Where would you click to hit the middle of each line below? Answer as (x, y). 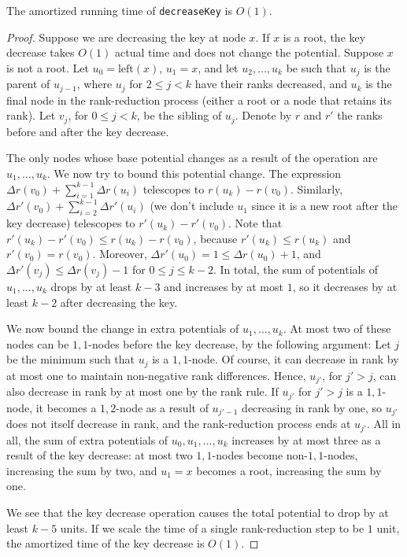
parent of (28, 84)
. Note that (255, 223)
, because (215, 238)
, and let (218, 67)
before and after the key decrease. (88, 131)
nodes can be (38, 343)
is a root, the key (324, 37)
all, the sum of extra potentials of (87, 439)
